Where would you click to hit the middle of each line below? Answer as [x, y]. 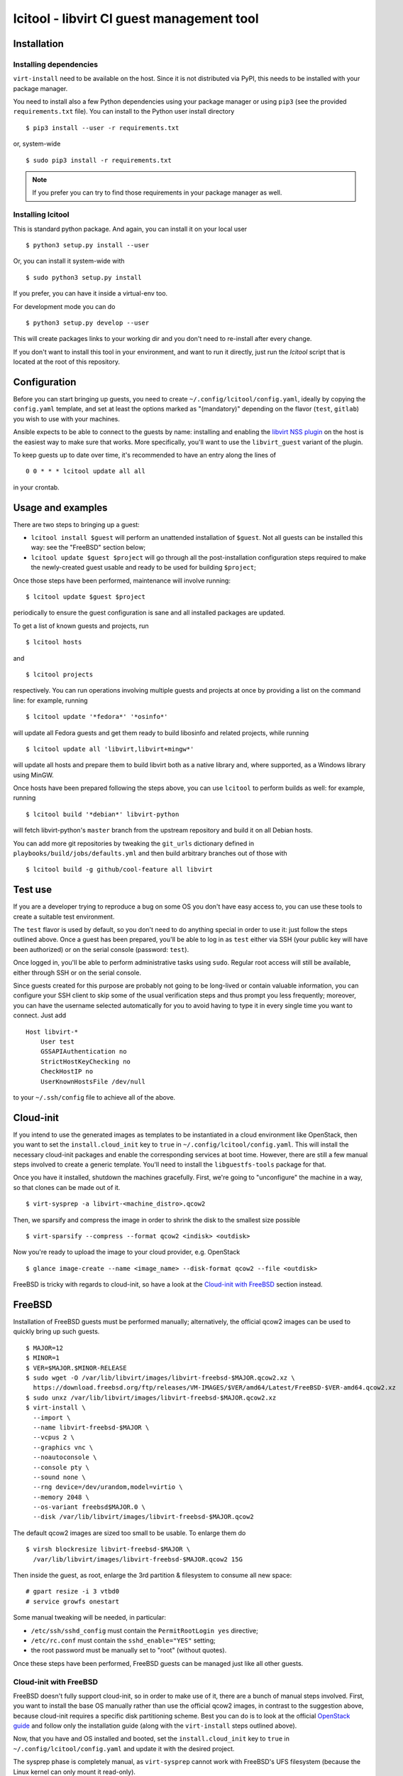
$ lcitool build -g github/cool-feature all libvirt [119, 870]
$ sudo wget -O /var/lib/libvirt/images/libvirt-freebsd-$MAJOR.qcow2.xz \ [160, 1378]
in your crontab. [36, 487]
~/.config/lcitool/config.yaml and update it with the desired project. [124, 1748]
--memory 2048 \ [61, 1497]
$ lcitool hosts [54, 642]
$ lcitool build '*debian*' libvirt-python [103, 814]
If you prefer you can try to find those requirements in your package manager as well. [157, 193]
